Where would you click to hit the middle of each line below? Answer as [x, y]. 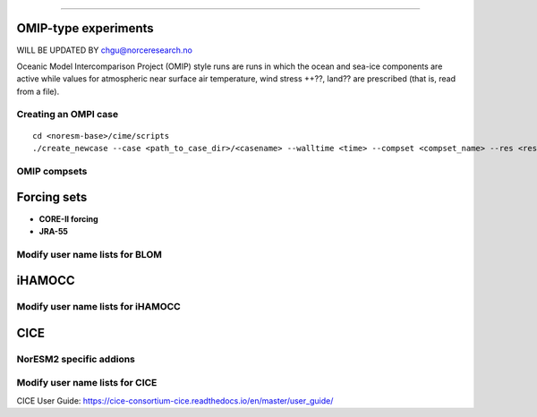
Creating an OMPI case [68, 115]
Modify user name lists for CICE [87, 383]
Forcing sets [52, 197]
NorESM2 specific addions [76, 359]
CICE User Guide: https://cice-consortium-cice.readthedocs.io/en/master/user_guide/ [175, 400]
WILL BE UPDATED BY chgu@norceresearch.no [104, 50]
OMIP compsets [52, 171]
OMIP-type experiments [85, 28]
